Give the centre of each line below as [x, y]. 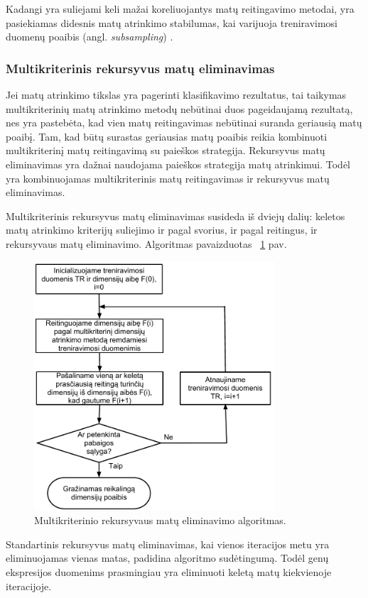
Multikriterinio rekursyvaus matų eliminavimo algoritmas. [160, 520]
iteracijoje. [29, 586]
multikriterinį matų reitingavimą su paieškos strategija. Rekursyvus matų [166, 150]
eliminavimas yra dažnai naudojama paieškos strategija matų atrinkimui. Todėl [178, 164]
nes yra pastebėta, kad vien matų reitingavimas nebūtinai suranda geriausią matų [184, 123]
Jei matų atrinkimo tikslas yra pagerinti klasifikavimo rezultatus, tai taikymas [176, 94]
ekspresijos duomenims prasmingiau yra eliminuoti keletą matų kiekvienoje [169, 571]
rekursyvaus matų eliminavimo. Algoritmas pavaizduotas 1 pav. [146, 243]
